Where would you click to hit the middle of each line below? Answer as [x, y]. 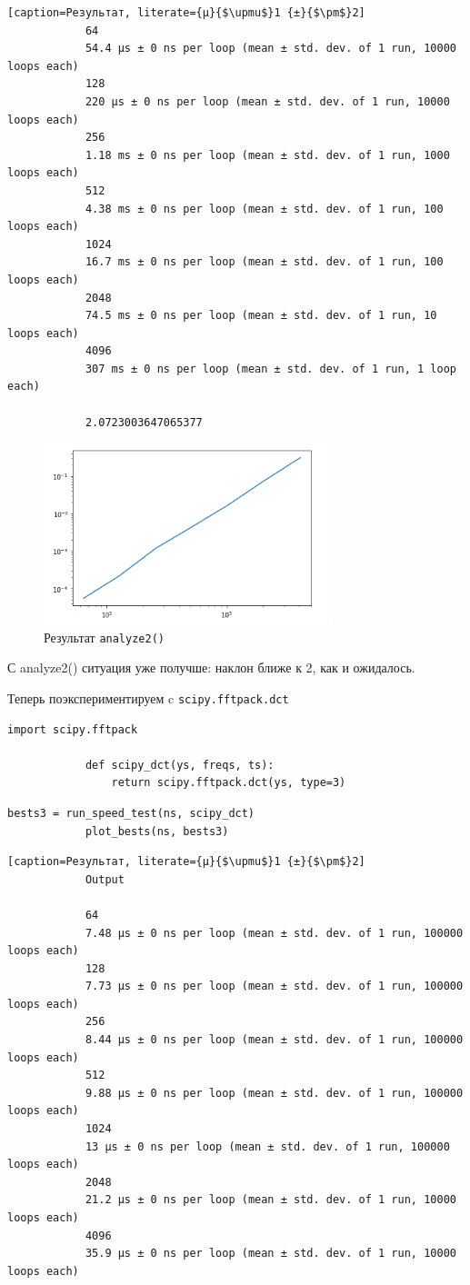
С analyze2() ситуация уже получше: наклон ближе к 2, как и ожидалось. [211, 667]
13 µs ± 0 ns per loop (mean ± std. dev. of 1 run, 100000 [267, 1146]
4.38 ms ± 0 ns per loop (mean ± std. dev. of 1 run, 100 [264, 209]
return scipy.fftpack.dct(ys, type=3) [229, 783]
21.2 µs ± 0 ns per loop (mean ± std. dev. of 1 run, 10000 [270, 1200]
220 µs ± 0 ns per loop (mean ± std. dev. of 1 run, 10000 [267, 101]
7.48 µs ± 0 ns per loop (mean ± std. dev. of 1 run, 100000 [274, 933]
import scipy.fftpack [73, 729]
